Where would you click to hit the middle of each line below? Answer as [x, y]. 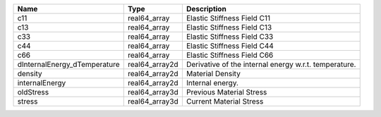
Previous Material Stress [226, 92]
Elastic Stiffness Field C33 [230, 37]
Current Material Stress [225, 101]
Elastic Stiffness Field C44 [230, 46]
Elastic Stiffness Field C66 [230, 55]
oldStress [33, 92]
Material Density [213, 74]
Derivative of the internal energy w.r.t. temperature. [271, 64]
